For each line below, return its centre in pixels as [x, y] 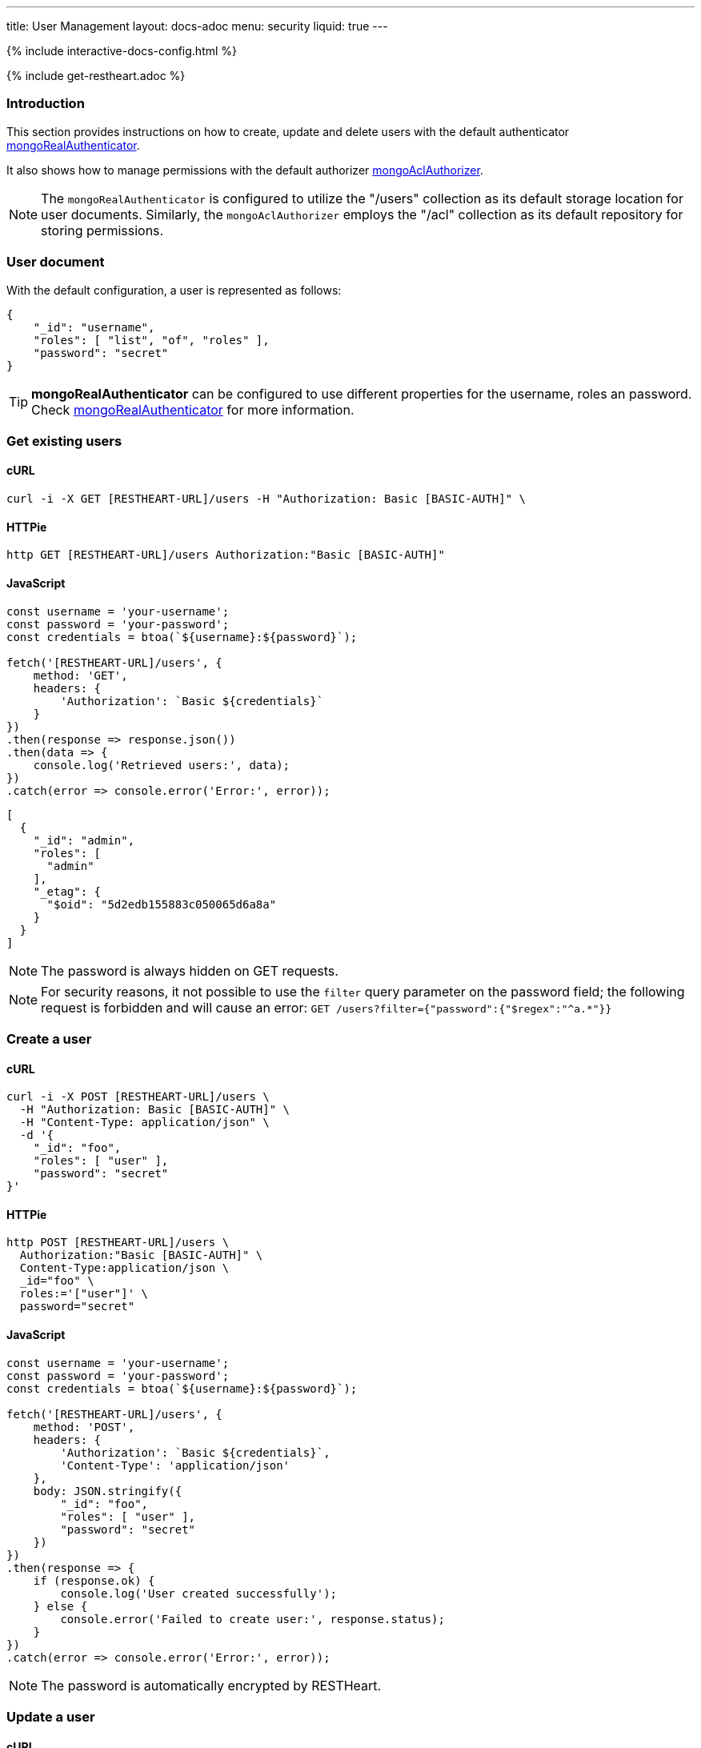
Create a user [49, 1038]
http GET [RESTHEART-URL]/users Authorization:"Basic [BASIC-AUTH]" [226, 555]
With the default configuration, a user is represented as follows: [174, 290]
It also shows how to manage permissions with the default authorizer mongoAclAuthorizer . [245, 170]
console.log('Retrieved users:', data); [162, 765]
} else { [60, 1606]
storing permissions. [102, 230]
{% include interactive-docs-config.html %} [122, 51]
